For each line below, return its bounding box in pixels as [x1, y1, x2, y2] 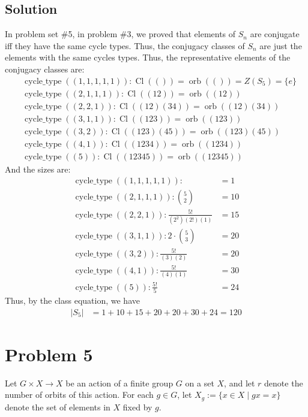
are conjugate [250, 28, 300, 40]
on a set [185, 376, 214, 389]
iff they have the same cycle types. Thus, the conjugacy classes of [5, 39, 245, 52]
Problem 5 [5, 342, 93, 366]
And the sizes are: [5, 162, 71, 175]
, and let [224, 376, 255, 389]
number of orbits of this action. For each [5, 388, 154, 401]
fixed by [122, 400, 152, 413]
